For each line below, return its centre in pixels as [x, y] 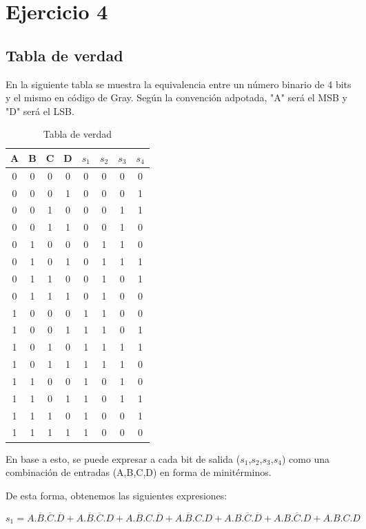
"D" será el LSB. [40, 111]
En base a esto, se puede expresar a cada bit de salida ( [123, 458]
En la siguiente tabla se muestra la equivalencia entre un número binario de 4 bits [179, 84]
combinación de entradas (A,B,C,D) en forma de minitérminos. [139, 472]
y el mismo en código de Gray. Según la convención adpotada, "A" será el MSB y [176, 97]
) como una [306, 458]
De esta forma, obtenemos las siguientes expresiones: [116, 495]
